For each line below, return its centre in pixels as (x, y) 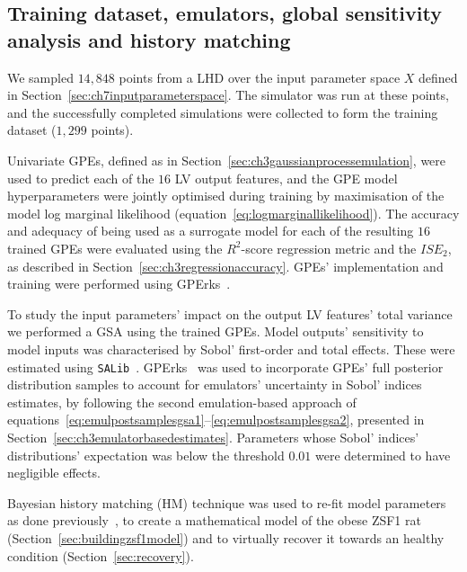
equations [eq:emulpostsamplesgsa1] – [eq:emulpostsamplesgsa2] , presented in (216, 420)
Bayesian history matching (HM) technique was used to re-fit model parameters (227, 502)
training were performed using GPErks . (119, 284)
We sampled (40, 77)
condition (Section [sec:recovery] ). (101, 555)
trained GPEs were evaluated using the (115, 248)
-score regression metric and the (329, 248)
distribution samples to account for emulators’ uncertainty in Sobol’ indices (215, 384)
